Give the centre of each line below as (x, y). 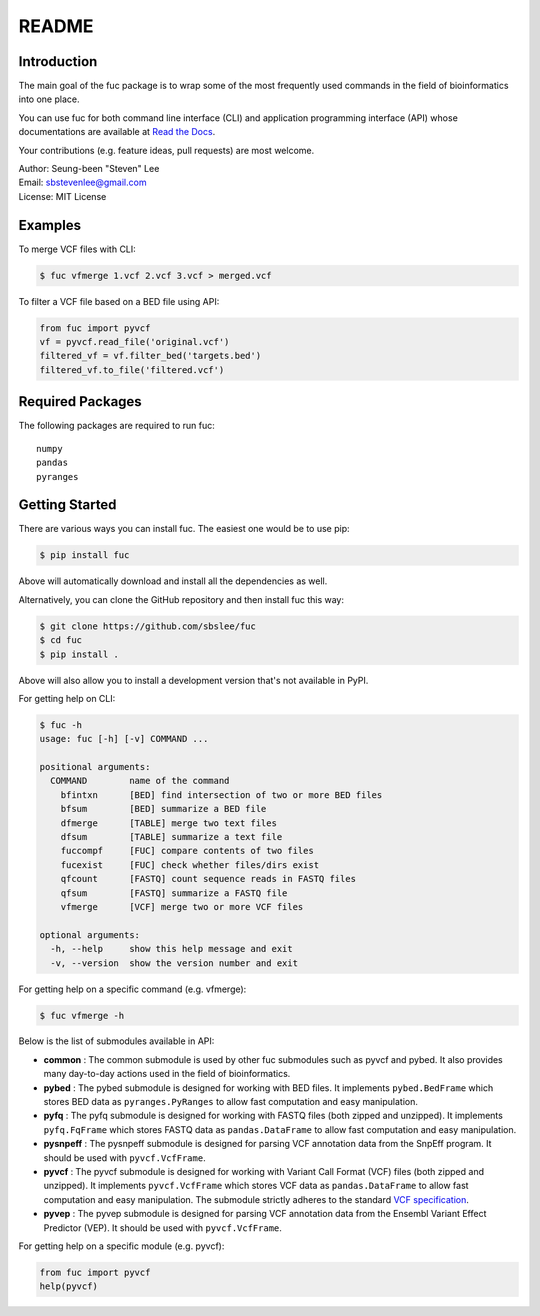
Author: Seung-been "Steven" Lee (89, 169)
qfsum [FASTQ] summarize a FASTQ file (174, 893)
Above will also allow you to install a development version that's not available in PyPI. (193, 680)
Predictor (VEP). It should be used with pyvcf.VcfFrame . (162, 1227)
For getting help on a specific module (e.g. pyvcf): (121, 1246)
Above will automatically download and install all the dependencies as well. (173, 581)
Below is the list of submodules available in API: (116, 1041)
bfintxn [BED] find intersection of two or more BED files (221, 794)
